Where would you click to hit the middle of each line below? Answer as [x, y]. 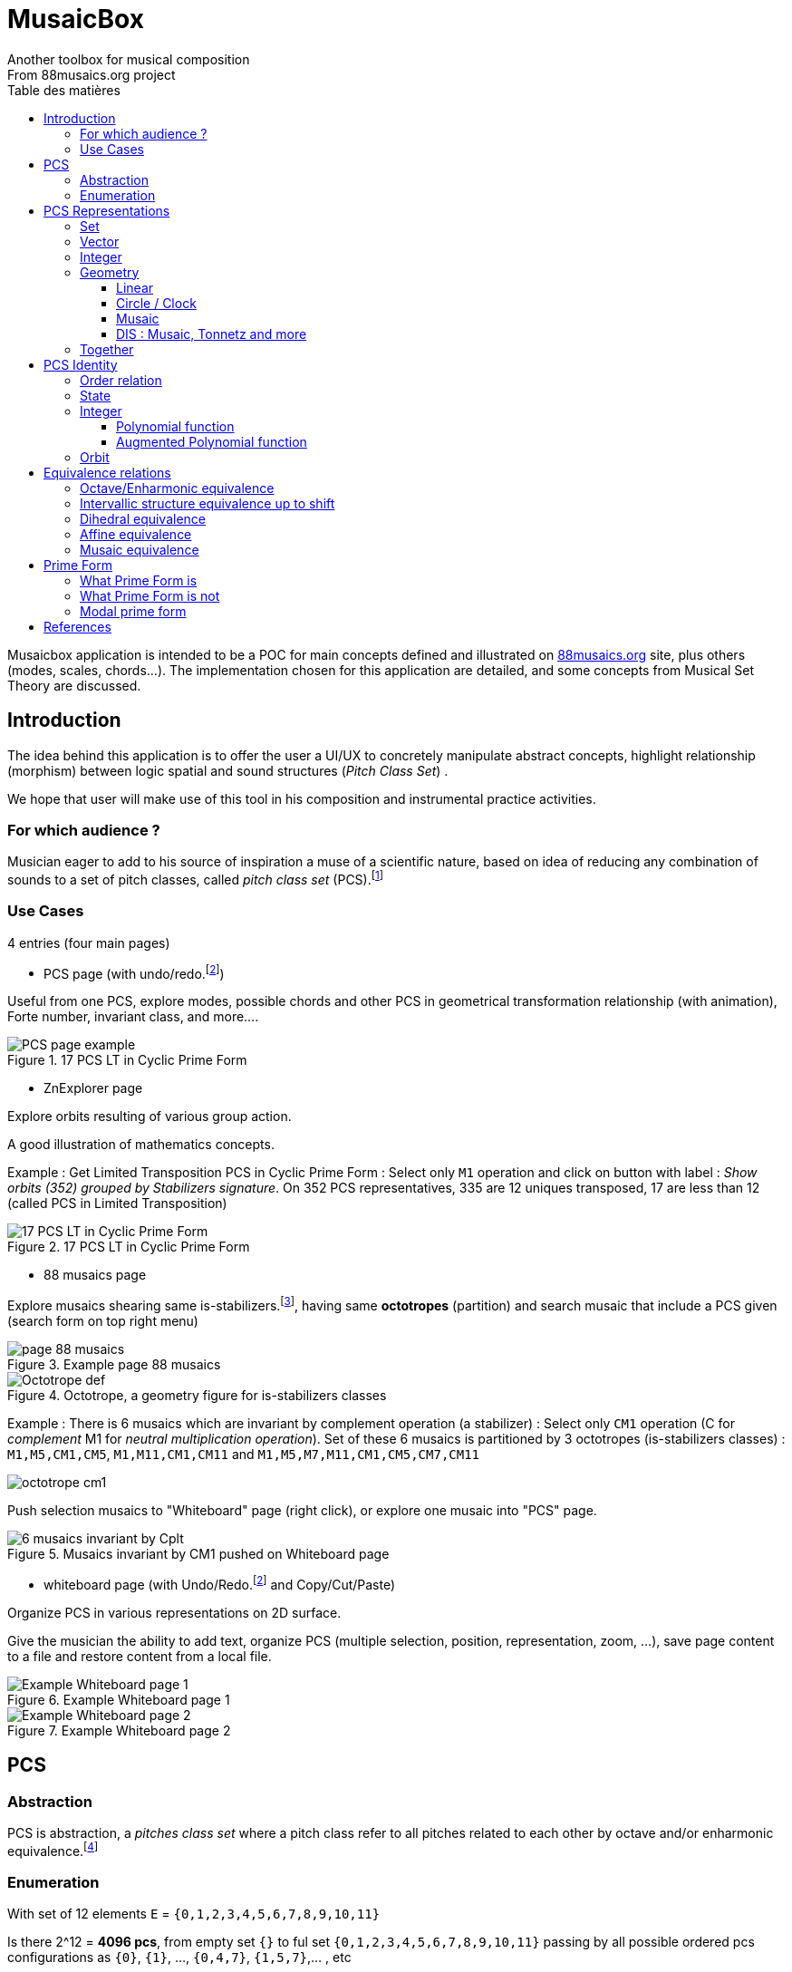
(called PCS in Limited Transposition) [117, 1203]
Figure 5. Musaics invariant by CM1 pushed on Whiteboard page [198, 1554]
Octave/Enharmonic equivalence [177, 488]
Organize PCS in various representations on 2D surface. [174, 1612]
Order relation [121, 380]
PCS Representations [107, 210]
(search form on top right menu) [103, 1321]
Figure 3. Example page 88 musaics [114, 1365]
